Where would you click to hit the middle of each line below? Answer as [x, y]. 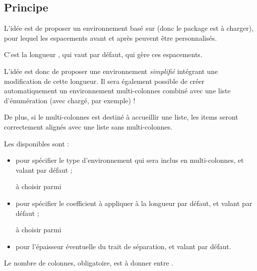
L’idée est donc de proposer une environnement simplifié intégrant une [111, 71]
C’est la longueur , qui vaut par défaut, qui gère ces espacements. [103, 54]
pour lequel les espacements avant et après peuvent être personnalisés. [110, 37]
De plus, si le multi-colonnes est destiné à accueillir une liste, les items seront [121, 117]
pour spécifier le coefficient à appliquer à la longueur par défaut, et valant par [134, 203]
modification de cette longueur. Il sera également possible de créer [104, 81]
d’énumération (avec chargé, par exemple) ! [70, 100]
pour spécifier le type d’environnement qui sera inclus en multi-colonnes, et [130, 160]
